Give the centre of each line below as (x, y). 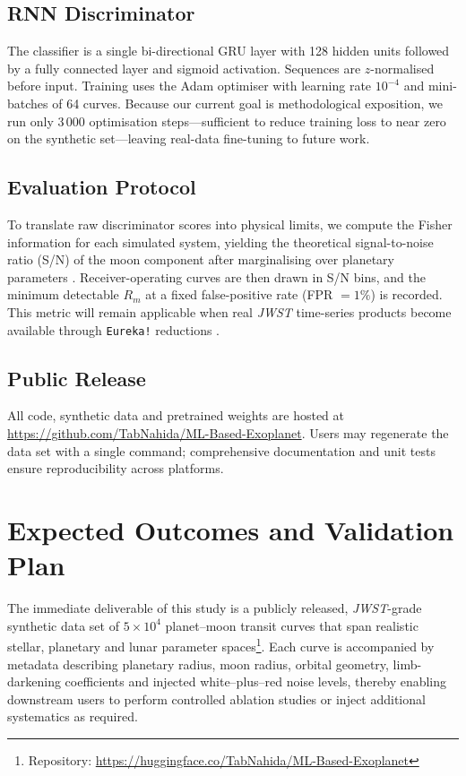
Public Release (77, 378)
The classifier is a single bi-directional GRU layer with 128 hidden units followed (229, 51)
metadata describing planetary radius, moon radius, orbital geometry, (198, 664)
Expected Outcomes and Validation (231, 529)
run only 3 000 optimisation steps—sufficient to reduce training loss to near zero (227, 121)
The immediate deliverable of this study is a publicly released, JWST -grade (215, 608)
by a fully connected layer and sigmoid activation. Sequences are (184, 68)
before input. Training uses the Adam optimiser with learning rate (190, 86)
